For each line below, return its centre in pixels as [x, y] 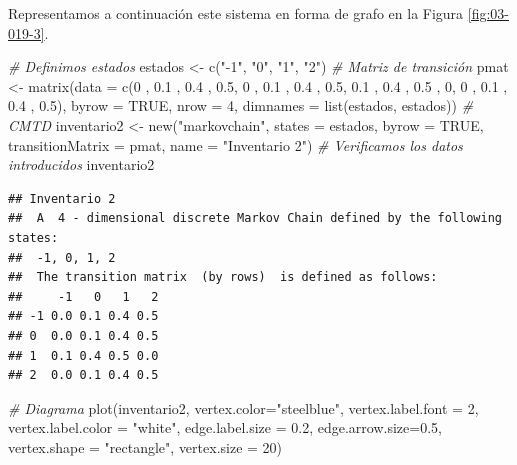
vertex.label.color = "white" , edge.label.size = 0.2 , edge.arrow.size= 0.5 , [225, 427]
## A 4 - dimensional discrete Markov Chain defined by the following [255, 218]
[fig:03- [488, 13]
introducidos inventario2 [81, 164]
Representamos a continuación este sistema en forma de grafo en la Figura [236, 13]
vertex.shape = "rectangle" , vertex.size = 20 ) [145, 446]
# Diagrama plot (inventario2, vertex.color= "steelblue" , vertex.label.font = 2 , [243, 407]
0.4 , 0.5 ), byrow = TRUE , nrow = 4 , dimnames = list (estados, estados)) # [241, 105]
